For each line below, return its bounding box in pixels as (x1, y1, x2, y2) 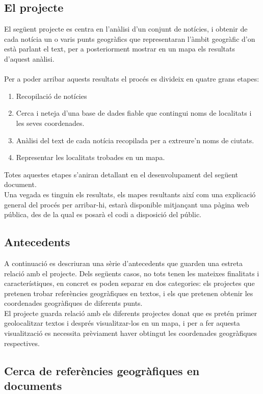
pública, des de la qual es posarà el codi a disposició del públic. (4, 209, 201, 220)
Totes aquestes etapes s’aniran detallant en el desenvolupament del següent (4, 169, 239, 179)
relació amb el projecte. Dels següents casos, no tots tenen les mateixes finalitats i (4, 268, 259, 278)
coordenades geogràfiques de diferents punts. (4, 298, 143, 308)
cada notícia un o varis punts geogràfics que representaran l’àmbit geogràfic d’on (4, 33, 255, 44)
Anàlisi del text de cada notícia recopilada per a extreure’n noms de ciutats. (16, 135, 254, 145)
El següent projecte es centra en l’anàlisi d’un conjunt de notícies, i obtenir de (4, 23, 248, 34)
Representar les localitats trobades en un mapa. (16, 152, 165, 163)
